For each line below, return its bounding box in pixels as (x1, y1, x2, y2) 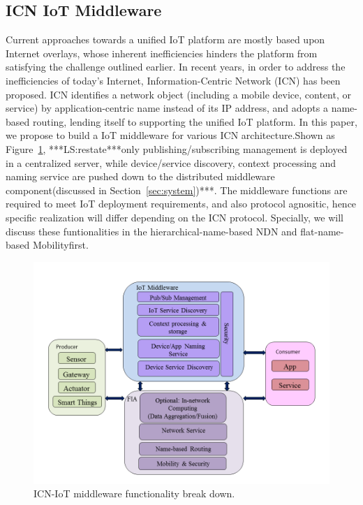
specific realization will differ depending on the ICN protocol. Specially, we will (6, 210, 343, 224)
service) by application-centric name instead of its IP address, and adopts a (6, 101, 328, 115)
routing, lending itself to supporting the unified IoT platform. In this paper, (32, 114, 357, 129)
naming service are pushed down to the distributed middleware (6, 169, 275, 184)
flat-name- (300, 224, 344, 238)
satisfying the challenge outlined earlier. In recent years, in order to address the (6, 59, 346, 74)
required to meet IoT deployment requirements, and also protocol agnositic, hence (6, 196, 357, 211)
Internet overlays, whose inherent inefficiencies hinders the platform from (6, 45, 318, 60)
